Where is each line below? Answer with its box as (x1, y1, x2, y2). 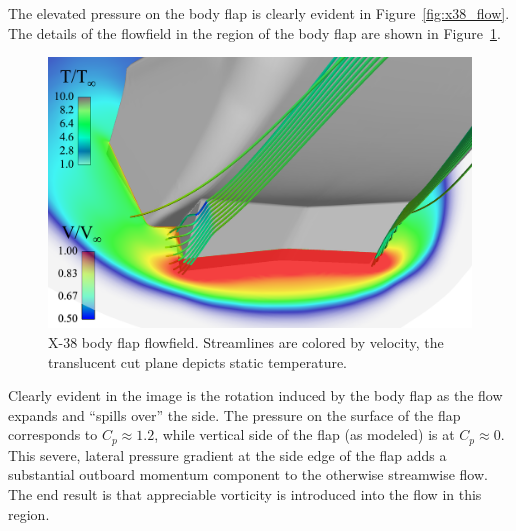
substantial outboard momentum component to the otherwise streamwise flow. (8, 464, 488, 485)
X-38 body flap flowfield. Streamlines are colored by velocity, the (48, 331, 444, 352)
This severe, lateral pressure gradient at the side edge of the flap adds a (8, 444, 447, 465)
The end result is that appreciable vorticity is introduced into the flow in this (8, 484, 482, 504)
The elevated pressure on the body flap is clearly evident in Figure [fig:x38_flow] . (8, 3, 510, 23)
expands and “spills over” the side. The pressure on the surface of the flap (8, 404, 461, 425)
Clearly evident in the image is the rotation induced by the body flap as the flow (8, 385, 503, 406)
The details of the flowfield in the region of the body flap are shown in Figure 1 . (8, 22, 501, 43)
